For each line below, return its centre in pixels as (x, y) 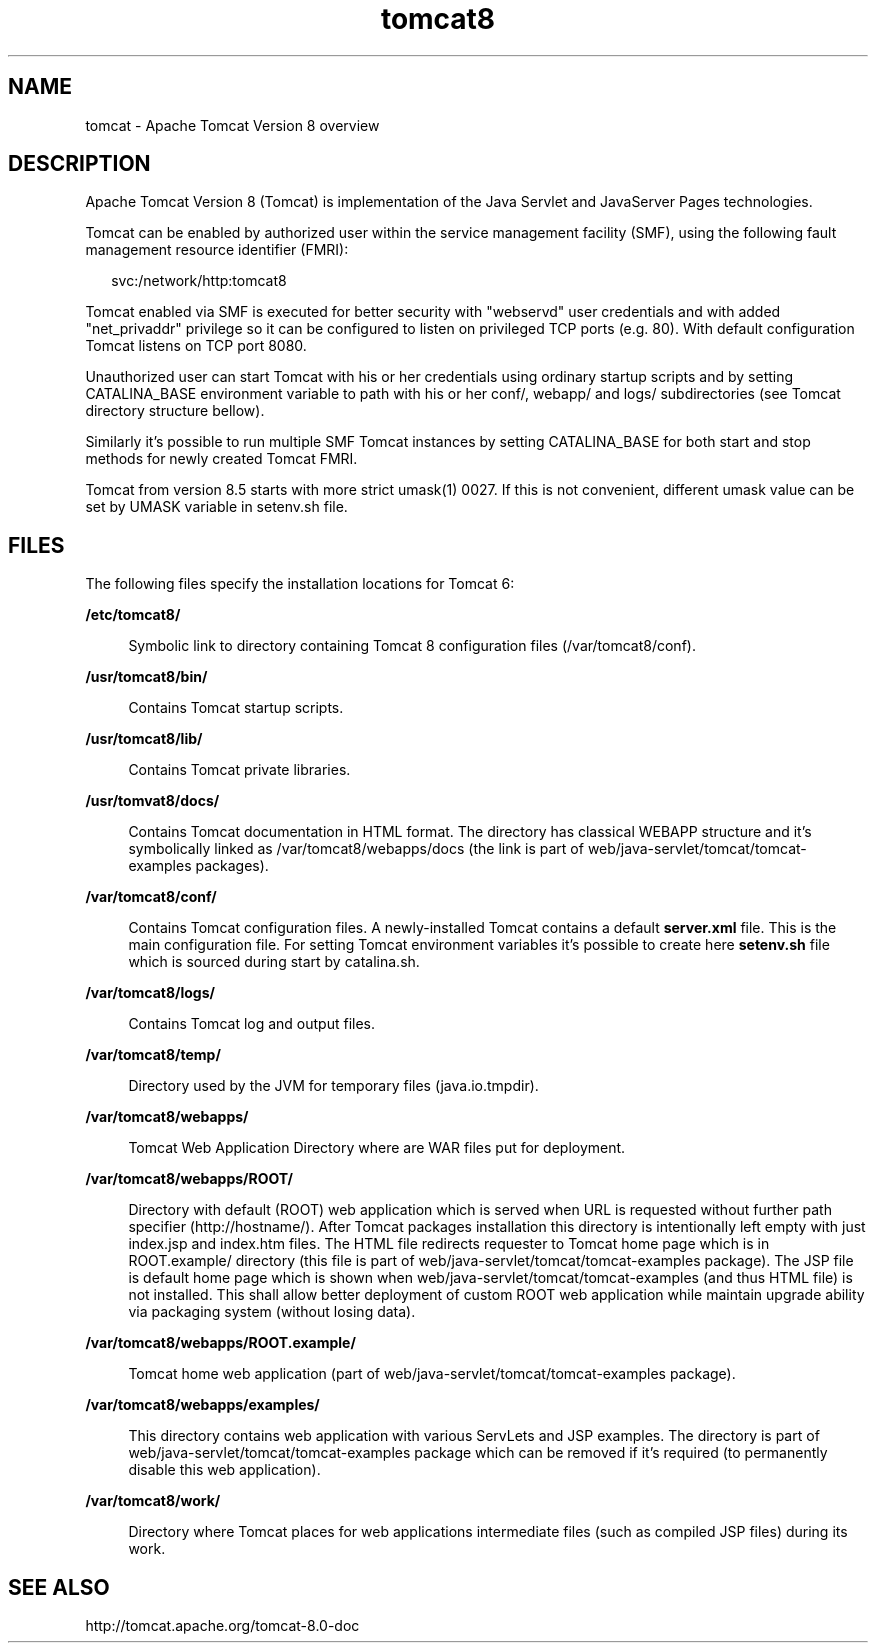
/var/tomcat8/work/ (153, 1501)
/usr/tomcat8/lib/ (144, 739)
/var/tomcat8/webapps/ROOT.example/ (220, 1343)
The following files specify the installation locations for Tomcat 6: (300, 584)
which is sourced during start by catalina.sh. (274, 962)
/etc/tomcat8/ (133, 615)
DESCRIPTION (79, 164)
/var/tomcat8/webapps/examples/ (202, 1405)
